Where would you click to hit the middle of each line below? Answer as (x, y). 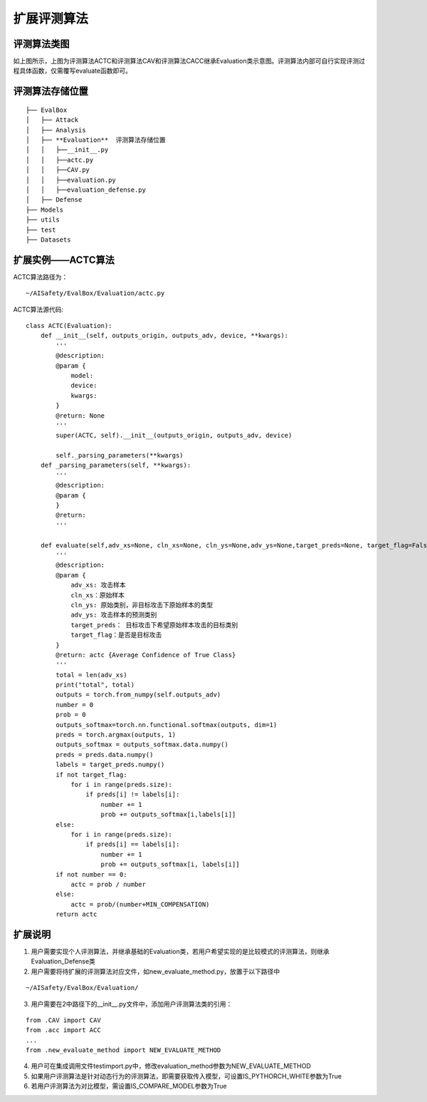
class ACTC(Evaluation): (69, 326)
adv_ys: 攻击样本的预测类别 (114, 615)
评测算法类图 (41, 44)
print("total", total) (95, 685)
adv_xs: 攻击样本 (98, 585)
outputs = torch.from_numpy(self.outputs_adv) (138, 695)
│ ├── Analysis (56, 130)
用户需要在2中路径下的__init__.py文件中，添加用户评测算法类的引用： (132, 1004)
